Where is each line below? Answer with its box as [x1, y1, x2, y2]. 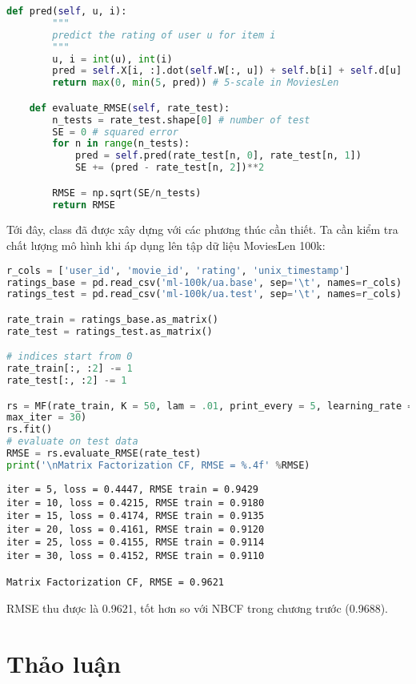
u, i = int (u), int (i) [52, 53, 173, 65]
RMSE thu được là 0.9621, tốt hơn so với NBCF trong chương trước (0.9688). [6, 600, 388, 617]
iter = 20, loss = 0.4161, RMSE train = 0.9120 [6, 523, 265, 535]
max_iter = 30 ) [6, 412, 87, 424]
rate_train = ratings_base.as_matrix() [6, 313, 218, 325]
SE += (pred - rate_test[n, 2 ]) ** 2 [74, 162, 265, 174]
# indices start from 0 [6, 351, 133, 363]
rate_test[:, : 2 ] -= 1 [6, 375, 127, 387]
